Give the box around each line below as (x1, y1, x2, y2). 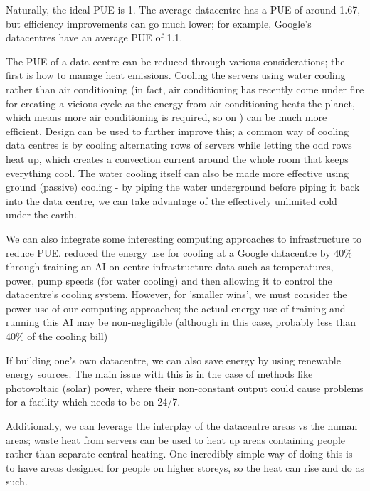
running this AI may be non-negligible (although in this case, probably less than (6, 315, 356, 329)
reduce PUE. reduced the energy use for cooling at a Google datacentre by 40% (6, 245, 352, 260)
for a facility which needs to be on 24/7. (6, 394, 181, 409)
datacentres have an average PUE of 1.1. (6, 30, 183, 45)
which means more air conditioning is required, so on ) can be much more (6, 110, 327, 125)
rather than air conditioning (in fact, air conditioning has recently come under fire (6, 81, 364, 96)
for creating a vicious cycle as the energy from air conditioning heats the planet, (6, 95, 355, 110)
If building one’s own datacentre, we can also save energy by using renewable (6, 352, 341, 367)
